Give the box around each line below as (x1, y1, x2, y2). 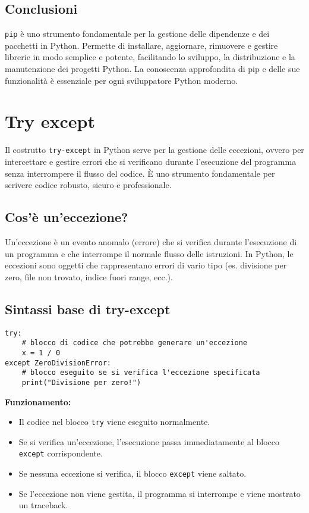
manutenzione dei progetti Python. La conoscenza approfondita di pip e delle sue (5, 62, 300, 75)
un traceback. (18, 499, 68, 511)
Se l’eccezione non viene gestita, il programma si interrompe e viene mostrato (18, 487, 301, 499)
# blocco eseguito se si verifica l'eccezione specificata (21, 368, 260, 377)
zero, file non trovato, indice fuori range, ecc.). (5, 270, 173, 283)
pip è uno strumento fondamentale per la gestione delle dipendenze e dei (5, 27, 270, 40)
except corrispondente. (18, 447, 103, 459)
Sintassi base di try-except (5, 299, 171, 318)
